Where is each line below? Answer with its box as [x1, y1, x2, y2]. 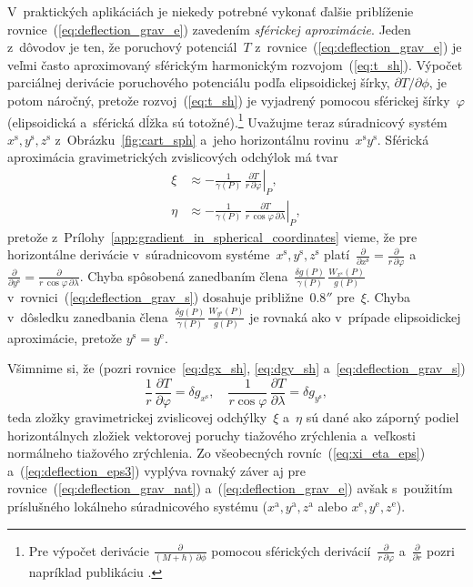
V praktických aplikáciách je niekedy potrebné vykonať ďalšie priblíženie [7, 2, 414, 20]
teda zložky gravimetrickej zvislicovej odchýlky [7, 408, 267, 426]
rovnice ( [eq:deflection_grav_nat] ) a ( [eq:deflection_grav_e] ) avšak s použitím [7, 479, 453, 498]
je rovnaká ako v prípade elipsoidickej [249, 307, 461, 326]
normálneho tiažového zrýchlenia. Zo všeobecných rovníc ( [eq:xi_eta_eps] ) [7, 443, 426, 462]
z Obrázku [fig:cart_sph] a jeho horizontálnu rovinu [55, 129, 349, 148]
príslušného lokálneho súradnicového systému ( [7, 496, 267, 515]
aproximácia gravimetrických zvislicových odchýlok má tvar [7, 147, 338, 167]
